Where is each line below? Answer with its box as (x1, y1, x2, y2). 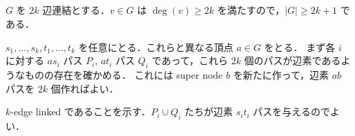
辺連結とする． (42, 3, 110, 17)
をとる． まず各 (264, 39, 336, 54)
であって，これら (151, 53, 228, 68)
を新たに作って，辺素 (233, 67, 329, 81)
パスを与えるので (253, 104, 330, 119)
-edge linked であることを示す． (10, 104, 151, 119)
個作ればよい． (50, 81, 119, 95)
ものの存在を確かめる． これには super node (24, 67, 223, 81)
